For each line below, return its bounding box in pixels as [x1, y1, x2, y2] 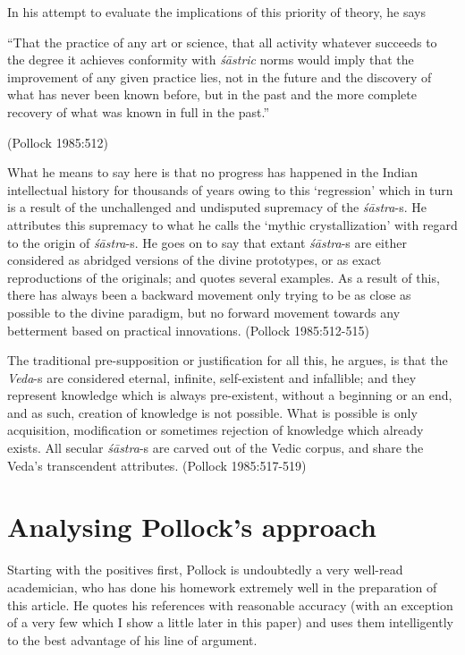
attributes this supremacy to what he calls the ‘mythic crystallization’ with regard [7, 215, 458, 234]
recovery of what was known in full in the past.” [7, 102, 270, 121]
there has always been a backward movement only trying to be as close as [7, 285, 411, 304]
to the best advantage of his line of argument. [7, 630, 258, 649]
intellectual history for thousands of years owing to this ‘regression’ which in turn [7, 180, 453, 199]
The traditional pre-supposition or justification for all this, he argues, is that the [7, 351, 448, 370]
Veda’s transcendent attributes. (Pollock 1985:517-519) [7, 455, 307, 474]
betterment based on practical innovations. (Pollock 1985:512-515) [7, 320, 369, 339]
